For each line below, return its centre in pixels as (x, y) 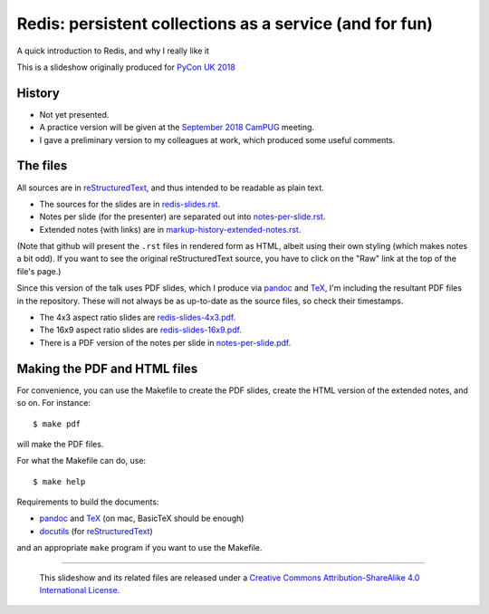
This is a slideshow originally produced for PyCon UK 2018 (126, 67)
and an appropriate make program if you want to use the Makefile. (139, 548)
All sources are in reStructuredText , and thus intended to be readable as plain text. (171, 187)
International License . (80, 590)
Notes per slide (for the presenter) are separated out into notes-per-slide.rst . (182, 216)
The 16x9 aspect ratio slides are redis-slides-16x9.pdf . (140, 330)
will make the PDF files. (60, 444)
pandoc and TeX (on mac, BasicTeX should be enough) (142, 518)
